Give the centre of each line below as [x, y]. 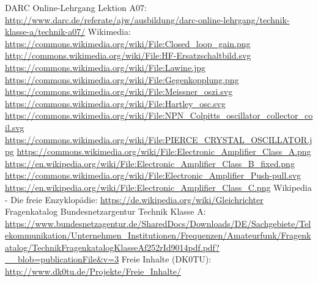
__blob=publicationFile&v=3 [62, 259]
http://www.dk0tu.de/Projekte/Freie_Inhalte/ [93, 271]
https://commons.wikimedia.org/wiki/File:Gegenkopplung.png [122, 79]
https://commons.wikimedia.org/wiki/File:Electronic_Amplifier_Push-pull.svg [153, 175]
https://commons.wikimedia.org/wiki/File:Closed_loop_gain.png [128, 43]
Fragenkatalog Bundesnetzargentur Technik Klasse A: [105, 211]
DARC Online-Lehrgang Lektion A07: [76, 7]
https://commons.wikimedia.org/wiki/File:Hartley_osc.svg [115, 103]
